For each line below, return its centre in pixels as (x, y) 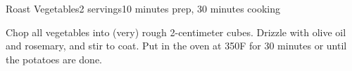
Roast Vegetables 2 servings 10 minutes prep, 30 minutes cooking (143, 8)
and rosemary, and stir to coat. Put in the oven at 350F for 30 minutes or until (176, 46)
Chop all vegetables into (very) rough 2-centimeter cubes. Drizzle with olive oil (176, 32)
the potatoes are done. (54, 59)
